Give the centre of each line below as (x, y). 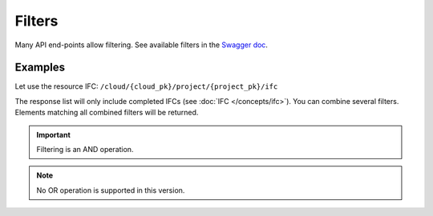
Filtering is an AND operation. (85, 150)
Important (54, 134)
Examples (40, 68)
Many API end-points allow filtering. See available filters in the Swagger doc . (142, 45)
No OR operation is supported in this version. (111, 190)
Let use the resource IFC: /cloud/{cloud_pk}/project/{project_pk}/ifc (146, 86)
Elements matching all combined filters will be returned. (107, 113)
